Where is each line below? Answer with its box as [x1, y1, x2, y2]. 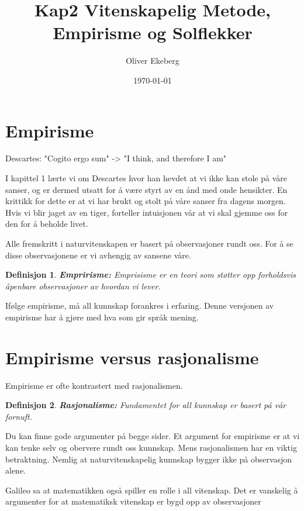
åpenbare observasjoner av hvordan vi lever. [5, 279, 161, 292]
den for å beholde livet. [5, 217, 88, 230]
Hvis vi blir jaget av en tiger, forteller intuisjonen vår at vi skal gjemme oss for [5, 206, 288, 218]
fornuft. [5, 410, 32, 422]
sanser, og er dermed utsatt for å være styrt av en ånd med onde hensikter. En [5, 183, 288, 195]
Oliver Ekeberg [126, 54, 179, 67]
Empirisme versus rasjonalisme [5, 345, 259, 369]
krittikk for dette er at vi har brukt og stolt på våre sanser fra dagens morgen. [5, 195, 286, 207]
